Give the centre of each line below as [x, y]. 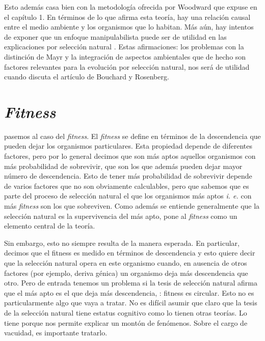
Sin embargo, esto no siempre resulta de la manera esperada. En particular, [122, 243]
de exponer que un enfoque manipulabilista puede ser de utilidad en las [115, 36]
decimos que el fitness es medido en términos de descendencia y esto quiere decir [130, 253]
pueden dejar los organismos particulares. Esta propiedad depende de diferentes [128, 146]
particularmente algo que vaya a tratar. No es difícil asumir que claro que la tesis [131, 303]
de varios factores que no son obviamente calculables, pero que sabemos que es [127, 186]
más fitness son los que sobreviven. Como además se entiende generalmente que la [132, 206]
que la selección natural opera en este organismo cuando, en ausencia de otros [126, 263]
